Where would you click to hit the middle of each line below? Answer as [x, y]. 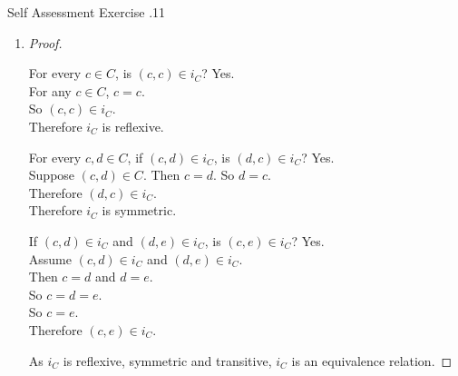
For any [50, 90]
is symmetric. [139, 210]
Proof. [45, 42]
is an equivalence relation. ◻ [372, 360]
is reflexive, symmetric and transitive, [167, 360]
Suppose [52, 175]
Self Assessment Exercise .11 [87, 12]
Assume [50, 258]
